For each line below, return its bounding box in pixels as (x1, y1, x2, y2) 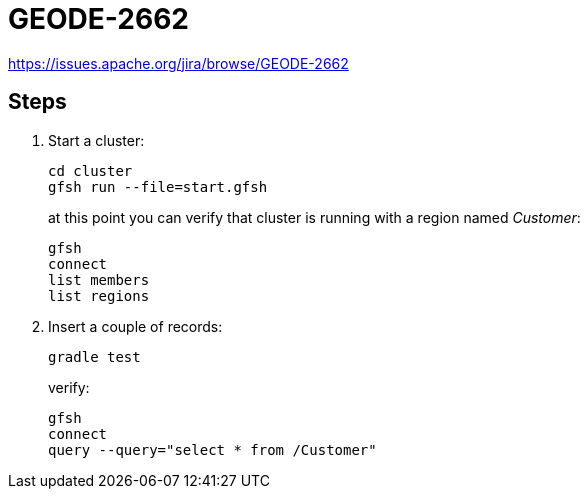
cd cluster (48, 162, 133, 179)
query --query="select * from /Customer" (48, 441, 377, 458)
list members (48, 271, 150, 288)
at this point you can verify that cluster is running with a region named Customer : (48, 208, 581, 226)
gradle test (48, 348, 141, 365)
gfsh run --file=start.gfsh (48, 178, 268, 195)
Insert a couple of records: (48, 317, 223, 335)
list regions (48, 287, 150, 304)
